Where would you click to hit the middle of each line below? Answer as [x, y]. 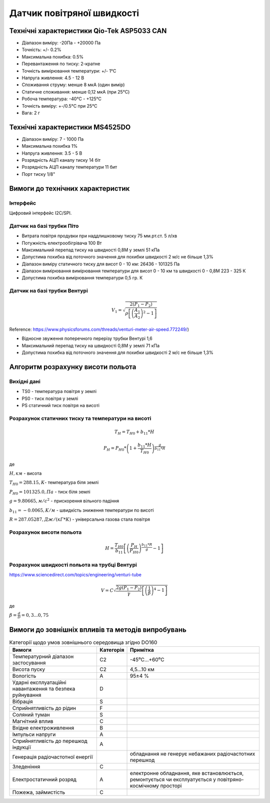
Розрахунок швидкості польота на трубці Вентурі [73, 565]
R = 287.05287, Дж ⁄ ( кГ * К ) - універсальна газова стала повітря [79, 519]
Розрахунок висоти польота [45, 532]
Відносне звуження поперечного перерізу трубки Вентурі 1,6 [87, 338]
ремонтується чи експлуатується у [173, 779]
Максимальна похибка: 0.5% [52, 57]
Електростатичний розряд [44, 779]
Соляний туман [31, 715]
